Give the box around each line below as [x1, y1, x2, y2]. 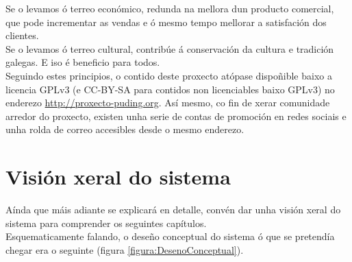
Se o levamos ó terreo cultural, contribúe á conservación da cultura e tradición [5, 41, 334, 56]
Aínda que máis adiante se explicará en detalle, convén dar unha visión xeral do [5, 202, 341, 217]
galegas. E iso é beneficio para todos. [5, 55, 160, 69]
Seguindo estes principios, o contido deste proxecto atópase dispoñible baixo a [5, 68, 332, 82]
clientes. [5, 28, 39, 43]
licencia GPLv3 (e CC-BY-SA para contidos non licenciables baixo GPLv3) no [5, 82, 335, 96]
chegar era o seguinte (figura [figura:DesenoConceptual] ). [5, 242, 244, 257]
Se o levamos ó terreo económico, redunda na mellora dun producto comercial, [5, 1, 334, 15]
